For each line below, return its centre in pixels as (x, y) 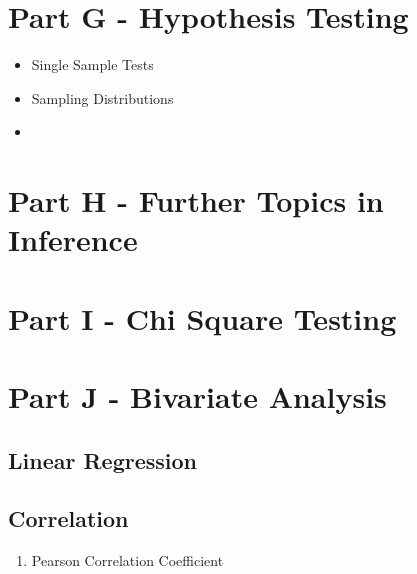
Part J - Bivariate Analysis (197, 396)
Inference (73, 239)
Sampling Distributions (102, 97)
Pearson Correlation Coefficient (127, 560)
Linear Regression (102, 459)
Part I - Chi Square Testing (202, 317)
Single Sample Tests (92, 64)
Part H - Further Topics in (196, 200)
